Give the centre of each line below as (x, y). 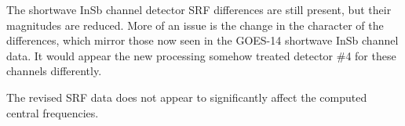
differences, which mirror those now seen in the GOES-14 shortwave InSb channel (202, 40)
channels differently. (54, 71)
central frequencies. (53, 112)
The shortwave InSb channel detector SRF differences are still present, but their (199, 9)
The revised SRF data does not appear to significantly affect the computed (187, 97)
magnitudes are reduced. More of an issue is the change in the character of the (195, 25)
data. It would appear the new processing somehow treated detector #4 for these (201, 55)
